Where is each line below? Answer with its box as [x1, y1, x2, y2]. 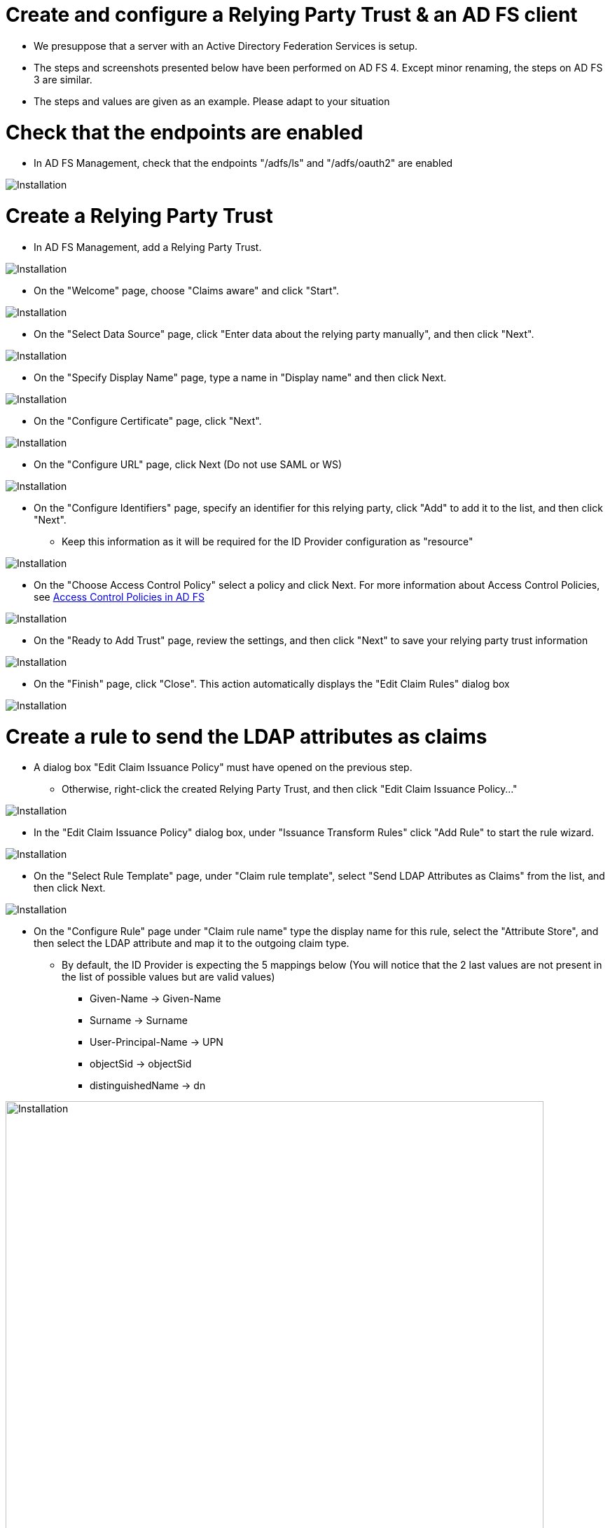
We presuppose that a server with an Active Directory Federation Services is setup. [34, 39, 417, 52]
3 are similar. [34, 73, 92, 86]
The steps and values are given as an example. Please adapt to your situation [34, 95, 390, 107]
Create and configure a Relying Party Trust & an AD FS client [6, 3, 578, 27]
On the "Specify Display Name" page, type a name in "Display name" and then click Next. [34, 371, 447, 383]
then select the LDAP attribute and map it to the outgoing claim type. [34, 937, 349, 950]
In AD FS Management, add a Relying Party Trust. [34, 240, 262, 253]
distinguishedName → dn [90, 1079, 206, 1092]
